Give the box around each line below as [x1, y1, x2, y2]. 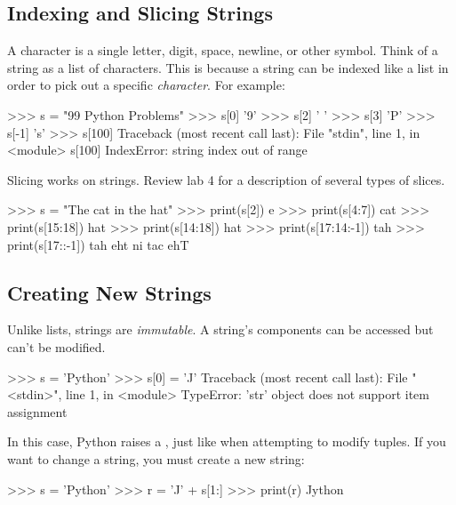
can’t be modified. [7, 337, 106, 356]
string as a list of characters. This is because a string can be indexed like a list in [7, 58, 449, 76]
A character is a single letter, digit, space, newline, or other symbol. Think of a [7, 41, 438, 60]
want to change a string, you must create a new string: [7, 449, 305, 468]
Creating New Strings [7, 278, 212, 306]
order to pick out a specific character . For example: [7, 76, 285, 94]
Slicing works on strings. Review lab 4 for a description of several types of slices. [7, 170, 445, 188]
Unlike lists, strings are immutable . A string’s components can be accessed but [7, 320, 434, 339]
